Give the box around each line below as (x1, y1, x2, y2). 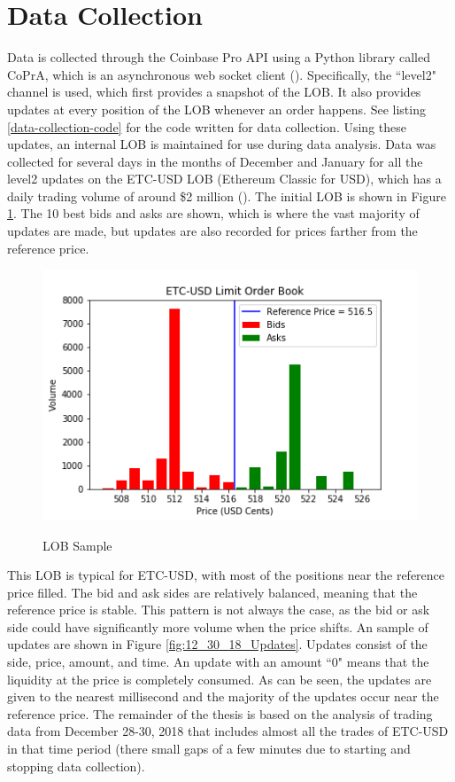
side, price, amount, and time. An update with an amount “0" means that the (7, 653, 429, 671)
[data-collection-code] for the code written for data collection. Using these (7, 117, 406, 136)
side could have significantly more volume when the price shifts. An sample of (7, 617, 428, 636)
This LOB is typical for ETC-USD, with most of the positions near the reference (7, 566, 445, 584)
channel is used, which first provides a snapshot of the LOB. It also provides (7, 82, 421, 101)
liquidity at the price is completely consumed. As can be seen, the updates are (7, 669, 432, 688)
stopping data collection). (7, 756, 145, 775)
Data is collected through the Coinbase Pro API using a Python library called (7, 48, 430, 66)
